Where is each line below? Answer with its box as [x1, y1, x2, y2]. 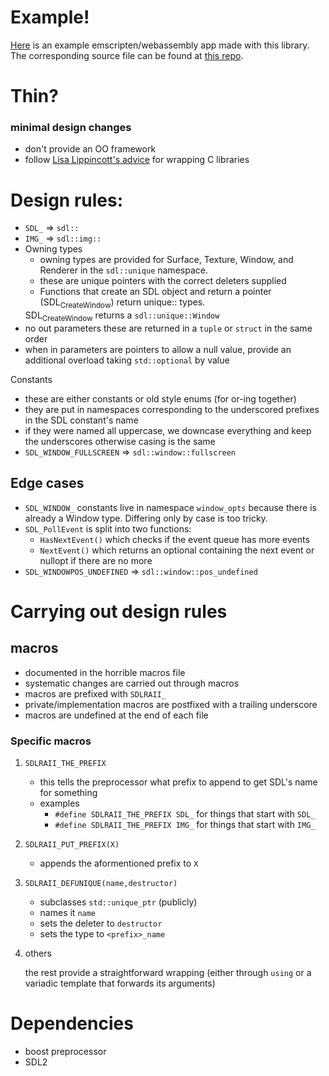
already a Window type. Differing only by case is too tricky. [24, 512, 268, 524]
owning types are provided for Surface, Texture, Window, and [39, 254, 294, 266]
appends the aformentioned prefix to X [39, 857, 199, 870]
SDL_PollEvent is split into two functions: [24, 522, 192, 535]
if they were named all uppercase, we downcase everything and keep [24, 424, 312, 436]
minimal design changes [10, 121, 132, 135]
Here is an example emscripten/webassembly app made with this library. [10, 39, 310, 51]
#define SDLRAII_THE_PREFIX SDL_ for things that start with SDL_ [54, 808, 316, 820]
